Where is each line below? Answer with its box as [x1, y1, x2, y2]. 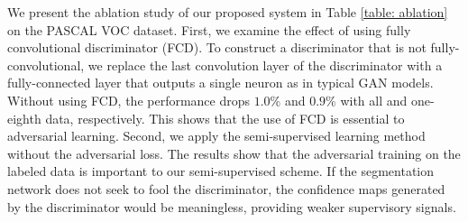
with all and [340, 90, 408, 109]
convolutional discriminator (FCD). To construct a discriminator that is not [7, 38, 427, 57]
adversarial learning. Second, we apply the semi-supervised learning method [7, 126, 426, 145]
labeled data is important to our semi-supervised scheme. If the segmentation [7, 162, 435, 180]
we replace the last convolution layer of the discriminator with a [87, 55, 443, 74]
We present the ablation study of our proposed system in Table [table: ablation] [7, 3, 448, 21]
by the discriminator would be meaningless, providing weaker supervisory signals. [7, 197, 456, 216]
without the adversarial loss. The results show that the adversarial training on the [7, 143, 461, 162]
